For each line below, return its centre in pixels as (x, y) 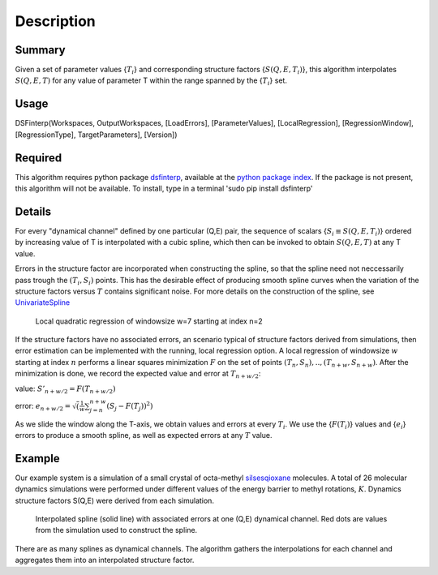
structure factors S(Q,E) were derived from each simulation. (115, 500)
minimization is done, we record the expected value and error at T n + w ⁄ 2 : (138, 375)
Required (39, 158)
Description (56, 21)
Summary (40, 50)
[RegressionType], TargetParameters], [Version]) (96, 135)
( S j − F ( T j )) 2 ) (130, 406)
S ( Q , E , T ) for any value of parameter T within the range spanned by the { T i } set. (151, 82)
